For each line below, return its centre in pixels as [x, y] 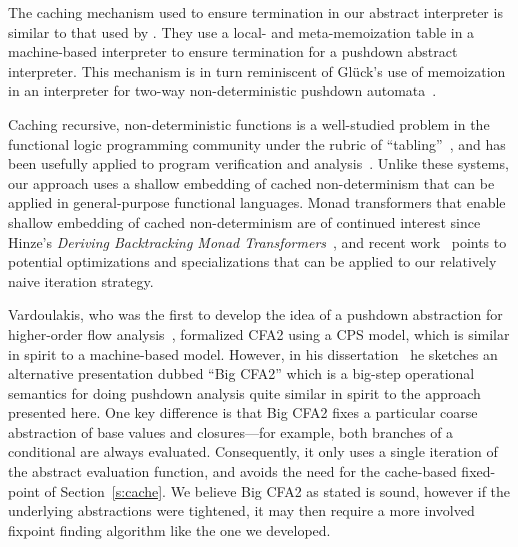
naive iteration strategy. [81, 280]
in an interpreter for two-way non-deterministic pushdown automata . [222, 90]
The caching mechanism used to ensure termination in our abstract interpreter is [255, 12]
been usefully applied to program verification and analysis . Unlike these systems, [258, 163]
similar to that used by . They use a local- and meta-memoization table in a [241, 31]
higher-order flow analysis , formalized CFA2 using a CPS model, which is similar [259, 333]
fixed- [478, 471]
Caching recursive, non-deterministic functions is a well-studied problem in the [249, 123]
